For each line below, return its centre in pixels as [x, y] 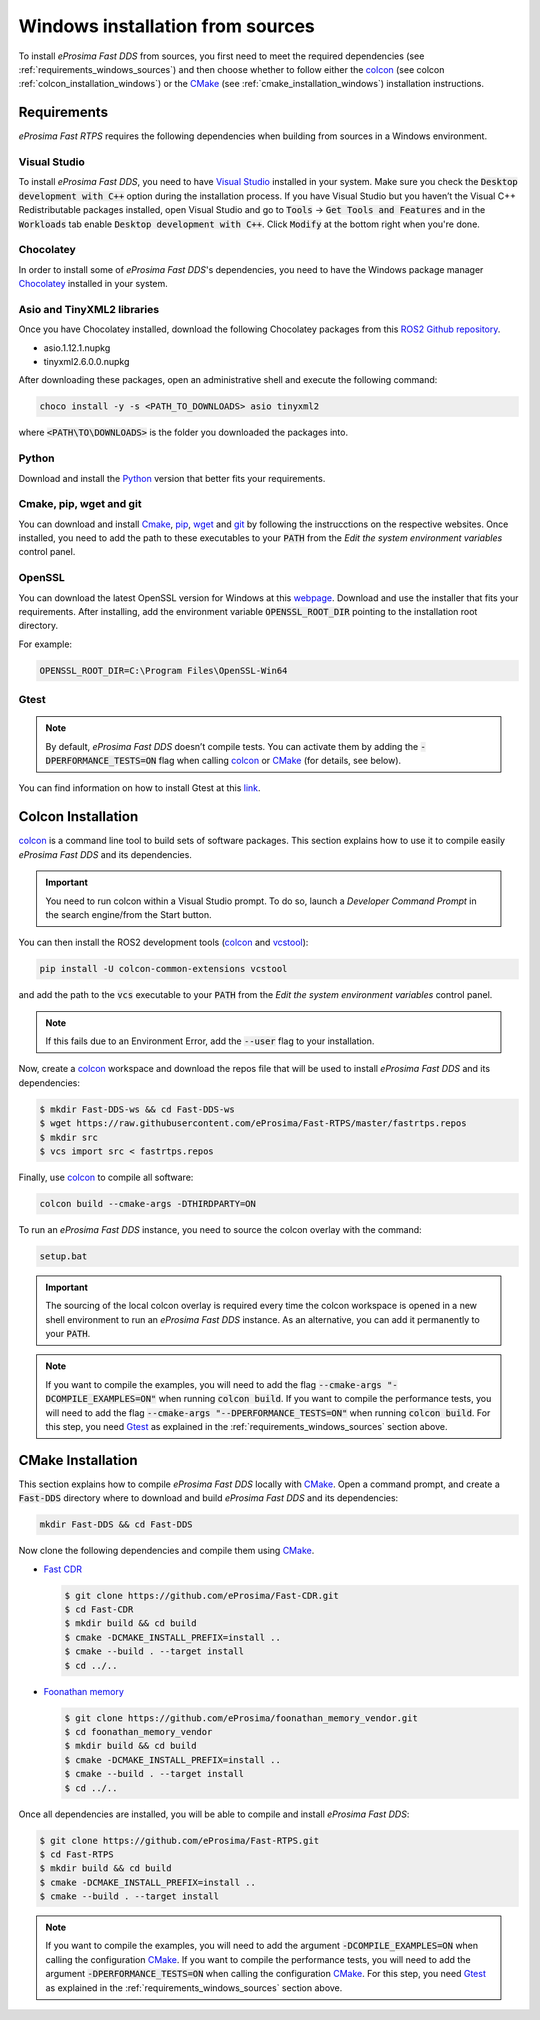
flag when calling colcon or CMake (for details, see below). [280, 761]
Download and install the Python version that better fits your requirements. [172, 478]
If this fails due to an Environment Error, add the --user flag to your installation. [210, 1041]
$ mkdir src [69, 1137]
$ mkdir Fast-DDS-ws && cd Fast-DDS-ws [137, 1109]
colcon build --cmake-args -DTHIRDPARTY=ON [148, 1203]
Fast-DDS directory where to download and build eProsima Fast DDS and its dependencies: [208, 1498]
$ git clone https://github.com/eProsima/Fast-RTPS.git [179, 1840]
